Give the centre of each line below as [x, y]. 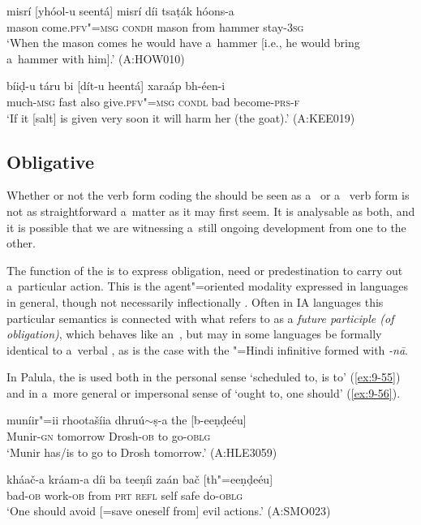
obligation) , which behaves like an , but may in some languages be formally [194, 334]
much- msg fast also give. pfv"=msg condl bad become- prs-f [153, 101]
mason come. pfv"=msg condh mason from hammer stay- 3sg [155, 26]
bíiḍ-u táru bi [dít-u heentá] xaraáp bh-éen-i [116, 86]
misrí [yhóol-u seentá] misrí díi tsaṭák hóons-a [120, 11]
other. [21, 243]
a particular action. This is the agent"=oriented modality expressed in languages [208, 286]
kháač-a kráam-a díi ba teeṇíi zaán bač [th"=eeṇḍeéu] [140, 479]
